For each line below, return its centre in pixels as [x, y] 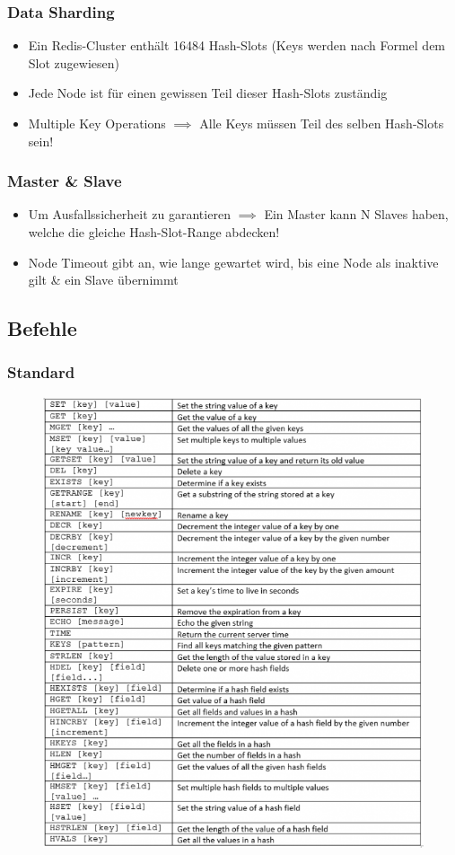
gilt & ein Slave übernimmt [103, 280]
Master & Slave [65, 181]
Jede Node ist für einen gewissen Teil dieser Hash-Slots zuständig [208, 93]
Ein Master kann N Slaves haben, [356, 214]
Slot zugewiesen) [74, 62]
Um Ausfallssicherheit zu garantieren [129, 214]
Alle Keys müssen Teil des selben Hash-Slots [322, 123]
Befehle [42, 328]
